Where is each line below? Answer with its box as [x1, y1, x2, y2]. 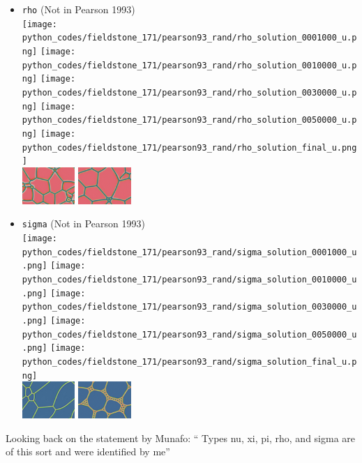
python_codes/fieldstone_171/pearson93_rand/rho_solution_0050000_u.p [22, 115, 357, 126]
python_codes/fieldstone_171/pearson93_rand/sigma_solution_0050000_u [22, 329, 357, 340]
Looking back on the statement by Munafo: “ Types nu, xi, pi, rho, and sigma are [6, 430, 356, 445]
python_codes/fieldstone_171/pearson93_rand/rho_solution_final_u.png [22, 142, 357, 153]
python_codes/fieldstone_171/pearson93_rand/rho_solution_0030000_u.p [22, 87, 357, 98]
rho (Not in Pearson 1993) [22, 2, 135, 16]
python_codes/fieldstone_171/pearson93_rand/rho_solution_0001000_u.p [22, 33, 357, 43]
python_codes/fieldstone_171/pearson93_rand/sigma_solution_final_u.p [22, 356, 357, 367]
